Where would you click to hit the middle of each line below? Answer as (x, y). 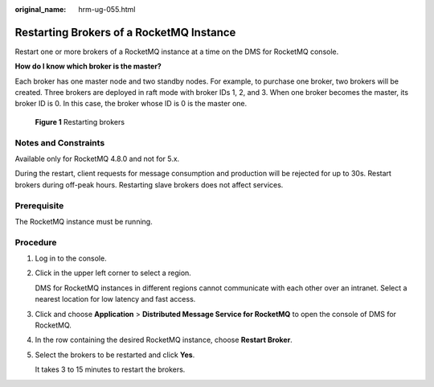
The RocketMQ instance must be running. (84, 221)
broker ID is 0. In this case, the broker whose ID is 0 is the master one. (131, 104)
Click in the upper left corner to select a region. (113, 273)
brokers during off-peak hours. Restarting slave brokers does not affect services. (149, 184)
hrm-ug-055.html (107, 9)
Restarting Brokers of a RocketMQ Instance (125, 32)
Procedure (36, 242)
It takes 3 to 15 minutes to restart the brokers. (110, 369)
